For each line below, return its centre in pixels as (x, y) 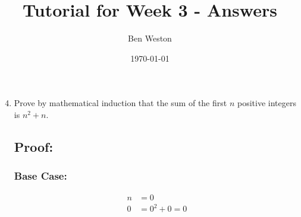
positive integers (266, 103)
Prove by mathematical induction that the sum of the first (120, 103)
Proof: (34, 146)
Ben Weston (150, 38)
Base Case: (40, 176)
